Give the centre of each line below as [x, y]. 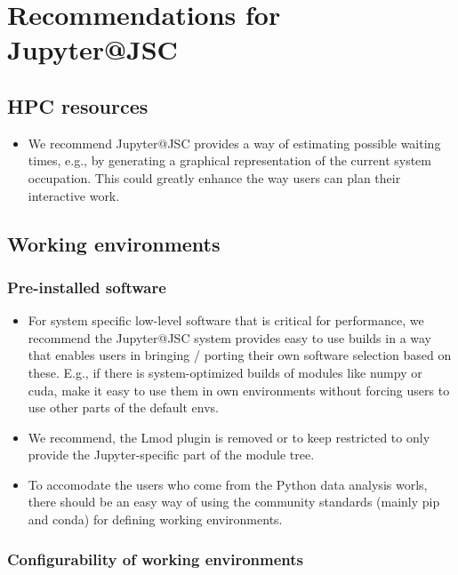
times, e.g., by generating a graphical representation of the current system [229, 160]
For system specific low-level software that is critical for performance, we [226, 320]
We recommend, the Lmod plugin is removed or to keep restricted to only [229, 437]
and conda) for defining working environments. [155, 519]
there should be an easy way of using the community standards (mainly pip [234, 502]
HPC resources [78, 105]
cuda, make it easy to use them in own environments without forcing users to [239, 390]
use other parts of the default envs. [123, 407]
